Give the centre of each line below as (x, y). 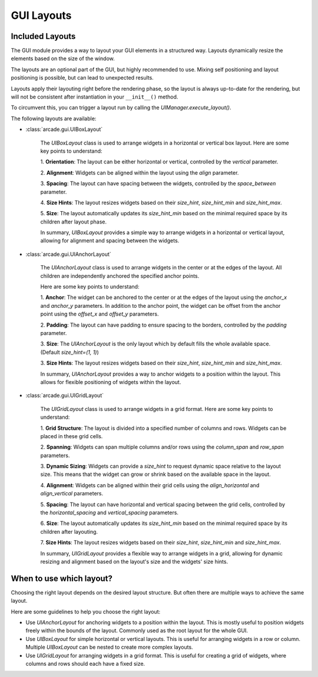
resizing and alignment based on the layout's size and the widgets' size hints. (134, 561)
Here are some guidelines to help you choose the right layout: (86, 612)
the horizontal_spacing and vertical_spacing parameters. (110, 512)
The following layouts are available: (54, 119)
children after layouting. (69, 531)
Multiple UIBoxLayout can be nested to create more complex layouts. (110, 647)
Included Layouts (43, 36)
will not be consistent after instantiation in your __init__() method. (95, 97)
